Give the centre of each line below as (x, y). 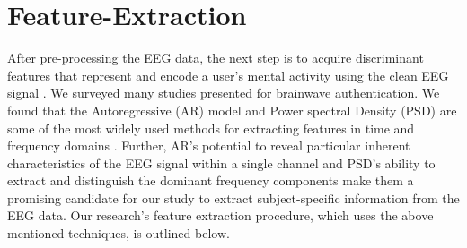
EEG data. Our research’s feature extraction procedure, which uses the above (220, 215)
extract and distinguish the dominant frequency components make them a (211, 180)
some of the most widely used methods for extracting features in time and (211, 128)
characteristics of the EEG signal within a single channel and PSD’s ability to (221, 162)
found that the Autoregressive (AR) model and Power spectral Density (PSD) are (232, 110)
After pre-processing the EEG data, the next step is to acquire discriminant (216, 58)
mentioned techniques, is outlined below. (119, 233)
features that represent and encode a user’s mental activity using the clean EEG (228, 75)
